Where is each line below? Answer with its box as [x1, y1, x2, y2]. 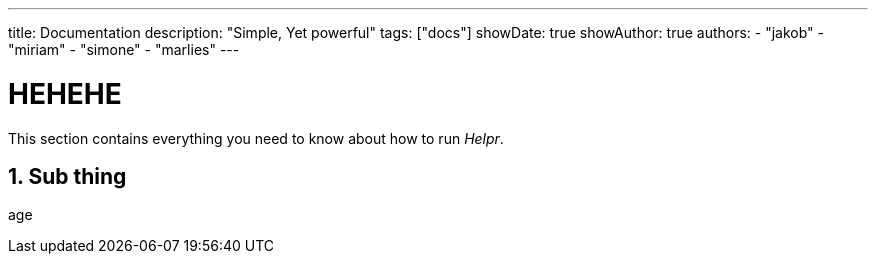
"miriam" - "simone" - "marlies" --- [8, 41, 240, 58]
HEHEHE [8, 76, 122, 111]
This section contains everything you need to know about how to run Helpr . [8, 129, 504, 147]
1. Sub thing [8, 163, 127, 189]
